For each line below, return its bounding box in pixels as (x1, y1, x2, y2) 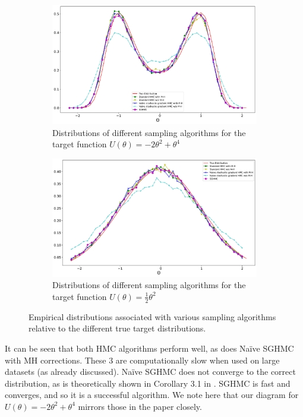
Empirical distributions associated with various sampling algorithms (29, 310, 276, 323)
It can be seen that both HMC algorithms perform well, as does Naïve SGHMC (5, 342, 294, 354)
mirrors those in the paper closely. (78, 400, 202, 412)
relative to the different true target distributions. (29, 322, 206, 334)
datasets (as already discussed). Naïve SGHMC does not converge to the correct (5, 365, 296, 378)
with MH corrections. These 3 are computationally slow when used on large (5, 353, 280, 366)
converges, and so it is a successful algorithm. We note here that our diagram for (5, 388, 299, 401)
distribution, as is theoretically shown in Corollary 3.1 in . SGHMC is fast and (5, 377, 291, 389)
